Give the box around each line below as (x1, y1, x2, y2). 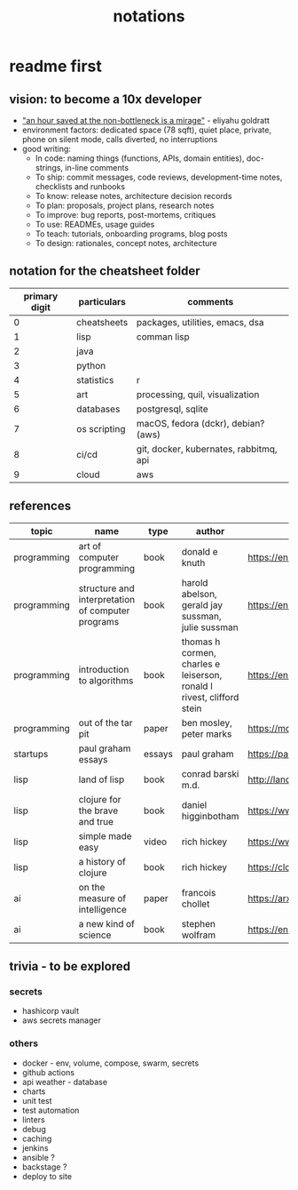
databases (76, 403, 121, 415)
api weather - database (21, 1076, 108, 1087)
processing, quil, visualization (136, 388, 260, 401)
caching (21, 1133, 52, 1144)
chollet (181, 898, 210, 910)
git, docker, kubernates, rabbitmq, (136, 443, 278, 455)
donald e (181, 545, 219, 557)
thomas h (181, 635, 221, 648)
